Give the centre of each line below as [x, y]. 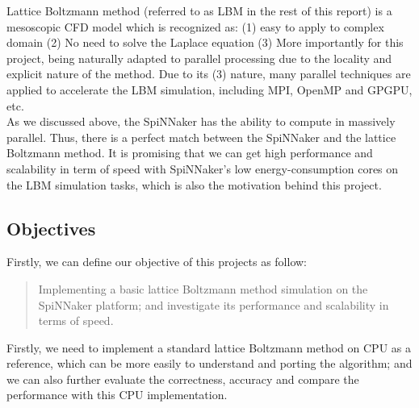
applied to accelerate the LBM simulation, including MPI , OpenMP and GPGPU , [209, 89]
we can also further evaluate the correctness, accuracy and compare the [183, 379]
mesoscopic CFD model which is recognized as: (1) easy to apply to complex [195, 26]
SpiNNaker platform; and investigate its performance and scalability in [214, 304]
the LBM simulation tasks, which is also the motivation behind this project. [194, 184]
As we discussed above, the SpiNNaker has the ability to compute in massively [201, 121]
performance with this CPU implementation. [117, 395]
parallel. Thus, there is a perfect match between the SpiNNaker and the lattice [201, 137]
